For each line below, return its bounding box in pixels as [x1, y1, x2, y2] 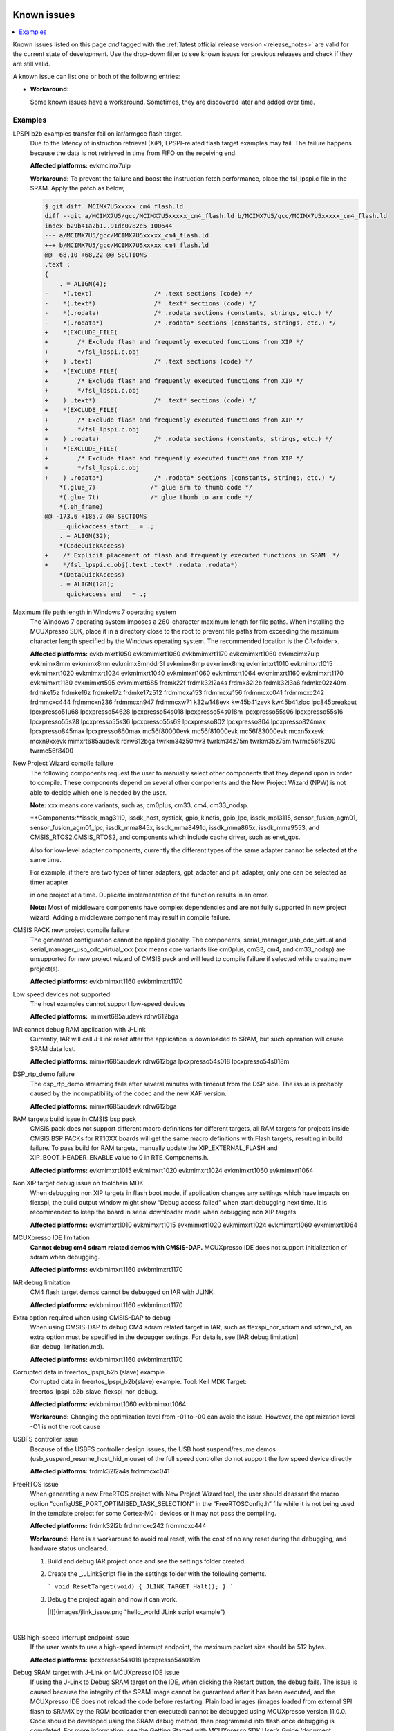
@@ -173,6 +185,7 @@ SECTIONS [44, 512, 147, 521]
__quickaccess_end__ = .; [59, 590, 147, 598]
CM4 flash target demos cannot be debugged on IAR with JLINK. [30, 1288, 216, 1296]
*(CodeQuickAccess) [59, 541, 126, 550]
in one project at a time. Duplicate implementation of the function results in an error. [30, 890, 269, 899]
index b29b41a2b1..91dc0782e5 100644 [44, 222, 173, 230]
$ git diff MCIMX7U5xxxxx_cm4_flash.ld [44, 202, 183, 210]
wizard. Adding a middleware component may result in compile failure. [30, 913, 231, 921]
